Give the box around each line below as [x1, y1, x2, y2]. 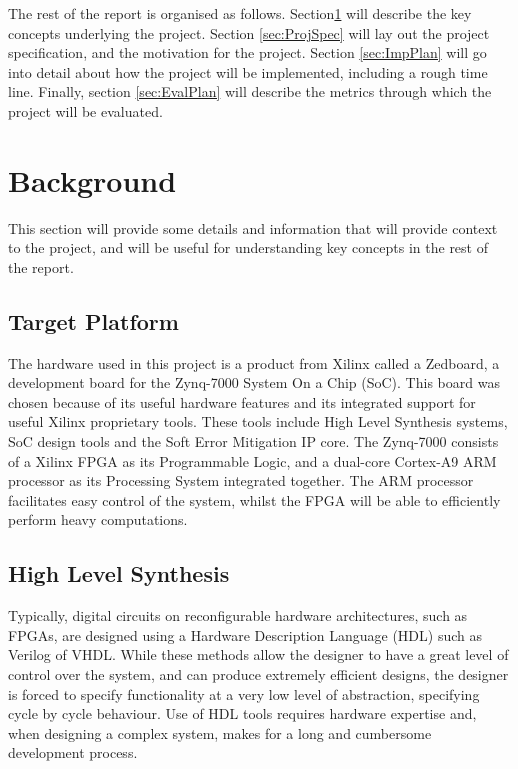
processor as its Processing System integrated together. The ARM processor [8, 470, 474, 491]
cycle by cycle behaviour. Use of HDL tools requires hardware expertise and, [8, 703, 477, 724]
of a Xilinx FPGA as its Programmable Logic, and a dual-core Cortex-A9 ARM [8, 450, 497, 471]
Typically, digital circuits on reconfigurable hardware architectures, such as [8, 605, 468, 626]
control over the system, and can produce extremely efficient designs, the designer [8, 664, 509, 684]
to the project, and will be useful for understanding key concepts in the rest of [8, 237, 488, 258]
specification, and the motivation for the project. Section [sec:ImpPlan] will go [8, 42, 487, 63]
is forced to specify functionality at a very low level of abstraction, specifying [8, 683, 480, 704]
